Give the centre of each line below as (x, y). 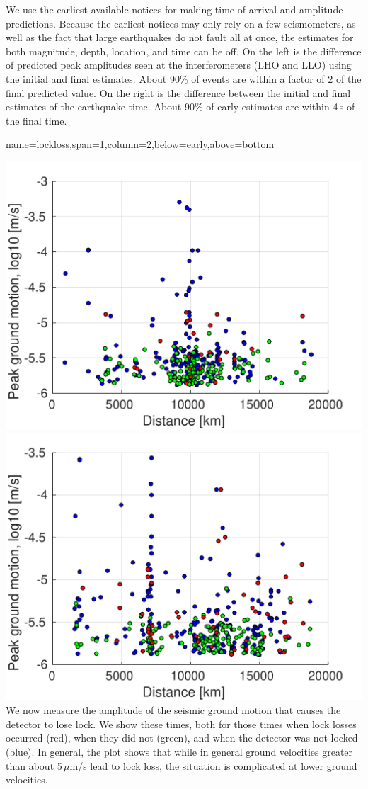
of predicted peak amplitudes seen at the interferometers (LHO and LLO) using (179, 65)
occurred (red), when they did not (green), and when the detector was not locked (182, 738)
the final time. (36, 120)
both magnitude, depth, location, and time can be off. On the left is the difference (184, 51)
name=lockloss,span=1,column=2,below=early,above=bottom (140, 144)
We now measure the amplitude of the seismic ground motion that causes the (173, 710)
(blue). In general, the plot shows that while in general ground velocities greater (179, 751)
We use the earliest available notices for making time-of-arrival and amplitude (174, 9)
